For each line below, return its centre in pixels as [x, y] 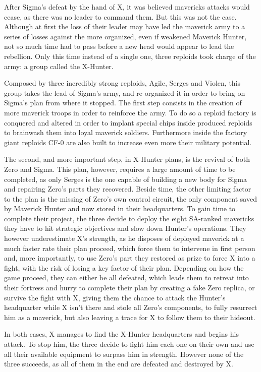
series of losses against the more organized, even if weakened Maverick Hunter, [125, 36]
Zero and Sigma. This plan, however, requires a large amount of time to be [120, 169]
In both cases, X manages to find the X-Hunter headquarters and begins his [121, 334]
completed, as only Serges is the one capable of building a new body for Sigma [125, 179]
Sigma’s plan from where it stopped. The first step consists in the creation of [123, 103]
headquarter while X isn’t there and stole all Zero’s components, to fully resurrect [131, 307]
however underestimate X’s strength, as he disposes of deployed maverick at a [124, 238]
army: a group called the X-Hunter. [59, 66]
